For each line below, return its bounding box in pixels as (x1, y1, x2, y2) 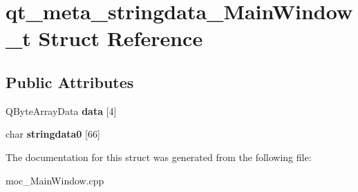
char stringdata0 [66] (6, 127, 100, 141)
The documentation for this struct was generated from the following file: (6, 149, 312, 164)
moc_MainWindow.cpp (6, 173, 104, 187)
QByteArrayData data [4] (6, 103, 117, 118)
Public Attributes (6, 71, 134, 92)
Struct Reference (38, 24, 203, 52)
